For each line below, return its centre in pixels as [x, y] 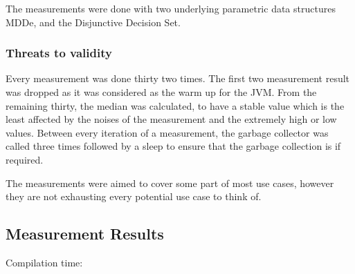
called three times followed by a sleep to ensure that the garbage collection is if [173, 146]
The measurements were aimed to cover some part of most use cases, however [170, 183]
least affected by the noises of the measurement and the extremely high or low [171, 119]
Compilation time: [44, 262]
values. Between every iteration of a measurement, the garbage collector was [167, 132]
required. [25, 159]
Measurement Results [85, 234]
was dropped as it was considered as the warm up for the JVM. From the [161, 92]
